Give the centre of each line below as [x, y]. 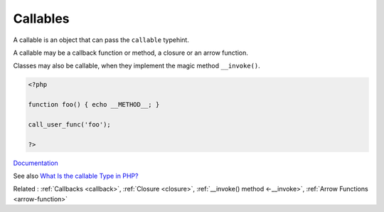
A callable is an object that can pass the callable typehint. [101, 40]
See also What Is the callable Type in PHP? [76, 176]
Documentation [36, 163]
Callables [41, 18]
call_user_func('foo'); [70, 124]
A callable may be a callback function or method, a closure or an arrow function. [130, 53]
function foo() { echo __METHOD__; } [94, 105]
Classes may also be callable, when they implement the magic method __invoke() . [137, 66]
